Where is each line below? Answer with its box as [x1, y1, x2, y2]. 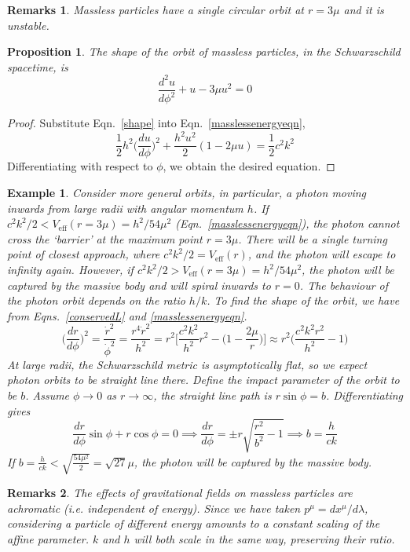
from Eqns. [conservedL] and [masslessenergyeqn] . [7, 307, 247, 324]
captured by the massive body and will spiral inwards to [7, 276, 271, 293]
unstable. [7, 16, 49, 33]
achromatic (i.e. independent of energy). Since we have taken [7, 499, 301, 516]
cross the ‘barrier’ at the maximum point [7, 230, 203, 247]
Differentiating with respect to [7, 158, 153, 174]
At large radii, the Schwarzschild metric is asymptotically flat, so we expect [7, 356, 368, 372]
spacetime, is [7, 58, 68, 75]
